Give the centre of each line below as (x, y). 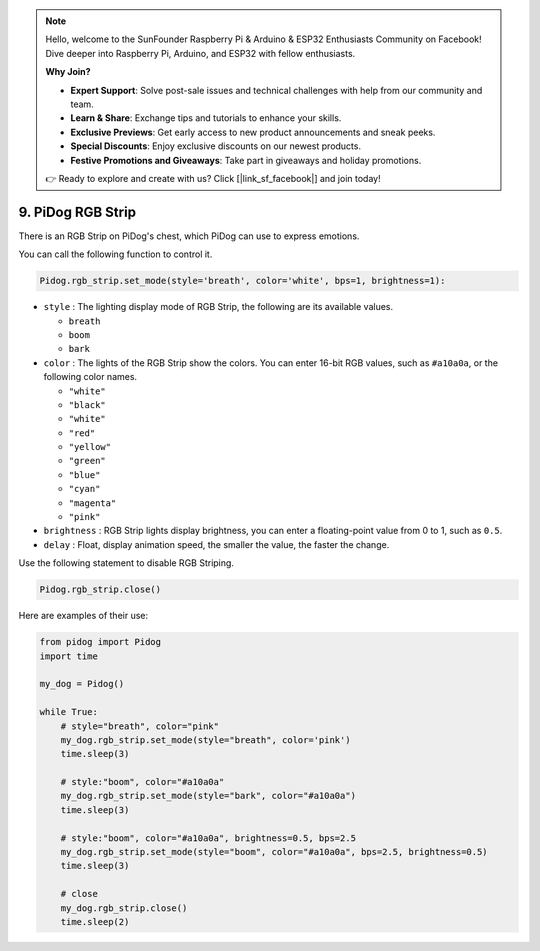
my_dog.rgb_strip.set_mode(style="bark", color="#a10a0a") (208, 796)
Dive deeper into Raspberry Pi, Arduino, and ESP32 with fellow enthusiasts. (200, 53)
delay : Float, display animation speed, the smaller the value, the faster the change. (216, 544)
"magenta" (92, 503)
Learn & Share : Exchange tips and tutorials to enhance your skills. (206, 118)
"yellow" (90, 447)
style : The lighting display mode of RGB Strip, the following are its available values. (218, 307)
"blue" (84, 474)
